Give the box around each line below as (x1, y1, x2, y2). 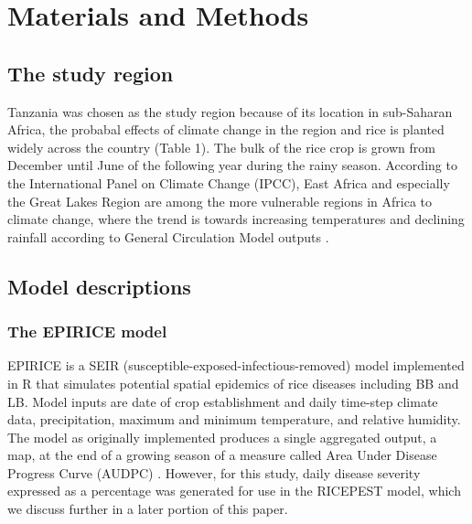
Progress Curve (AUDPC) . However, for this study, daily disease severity (7, 463, 421, 482)
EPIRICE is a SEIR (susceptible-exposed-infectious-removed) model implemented (7, 356, 465, 375)
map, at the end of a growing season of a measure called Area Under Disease (7, 445, 437, 465)
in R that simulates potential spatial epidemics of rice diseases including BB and (7, 373, 459, 392)
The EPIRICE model (7, 320, 167, 343)
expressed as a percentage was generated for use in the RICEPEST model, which (7, 481, 461, 500)
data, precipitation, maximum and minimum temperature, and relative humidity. (7, 410, 461, 429)
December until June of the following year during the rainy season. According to (7, 155, 457, 175)
